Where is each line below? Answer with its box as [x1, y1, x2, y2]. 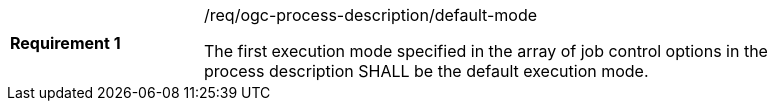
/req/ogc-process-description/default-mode [204, 5, 538, 25]
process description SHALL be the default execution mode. [204, 61, 649, 81]
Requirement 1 [10, 33, 121, 53]
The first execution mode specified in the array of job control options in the [204, 41, 768, 61]
